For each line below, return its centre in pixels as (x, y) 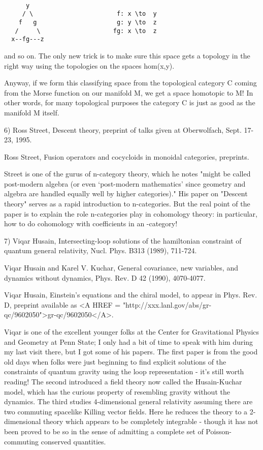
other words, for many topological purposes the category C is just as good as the (130, 102)
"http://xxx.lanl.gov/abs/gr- (167, 304)
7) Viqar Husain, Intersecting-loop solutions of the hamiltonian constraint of (123, 240)
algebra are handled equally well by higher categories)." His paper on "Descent (126, 193)
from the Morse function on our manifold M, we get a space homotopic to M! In (129, 92)
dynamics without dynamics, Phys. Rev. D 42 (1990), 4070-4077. (105, 277)
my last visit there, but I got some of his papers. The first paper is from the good (131, 352)
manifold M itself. (32, 112)
